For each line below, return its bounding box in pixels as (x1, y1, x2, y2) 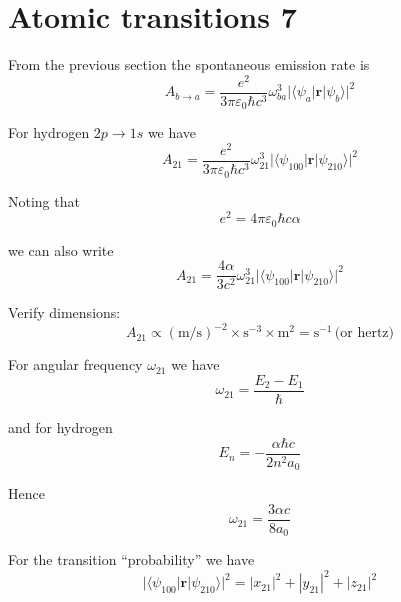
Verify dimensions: (8, 302, 121, 323)
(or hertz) (334, 326, 395, 341)
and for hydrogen (8, 417, 113, 438)
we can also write (8, 239, 114, 260)
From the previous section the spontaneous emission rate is (8, 54, 370, 75)
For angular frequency (8, 354, 143, 375)
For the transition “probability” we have (8, 549, 255, 570)
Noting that (8, 190, 80, 211)
